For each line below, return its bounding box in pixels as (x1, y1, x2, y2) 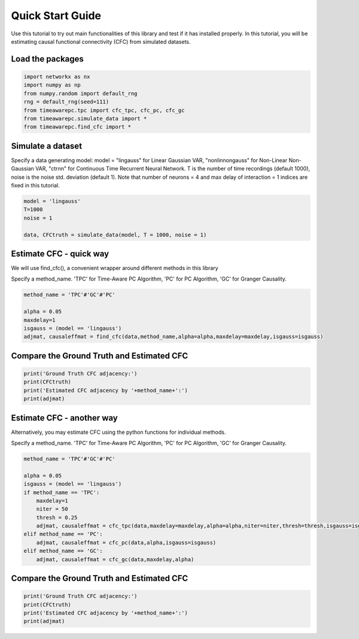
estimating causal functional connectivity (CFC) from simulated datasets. (11, 38, 191, 45)
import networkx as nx (23, 73, 90, 80)
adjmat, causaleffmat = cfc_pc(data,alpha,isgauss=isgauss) (36, 539, 217, 546)
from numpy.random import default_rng (23, 90, 138, 97)
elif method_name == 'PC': (23, 531, 103, 538)
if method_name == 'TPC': (23, 489, 100, 496)
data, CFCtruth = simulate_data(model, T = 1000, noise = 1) (23, 231, 207, 238)
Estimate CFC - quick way (11, 248, 109, 258)
